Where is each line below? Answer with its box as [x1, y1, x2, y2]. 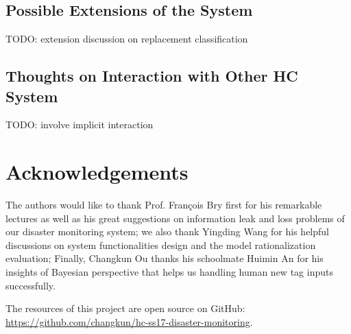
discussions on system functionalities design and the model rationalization [5, 237, 316, 252]
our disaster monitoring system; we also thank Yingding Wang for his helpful [5, 224, 329, 239]
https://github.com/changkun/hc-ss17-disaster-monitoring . [5, 314, 253, 329]
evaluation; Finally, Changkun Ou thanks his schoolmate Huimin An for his [5, 251, 324, 265]
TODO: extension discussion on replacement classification [5, 32, 248, 46]
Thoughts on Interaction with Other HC [5, 65, 298, 86]
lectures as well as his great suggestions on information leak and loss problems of [5, 211, 345, 225]
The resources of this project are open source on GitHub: [5, 301, 245, 315]
